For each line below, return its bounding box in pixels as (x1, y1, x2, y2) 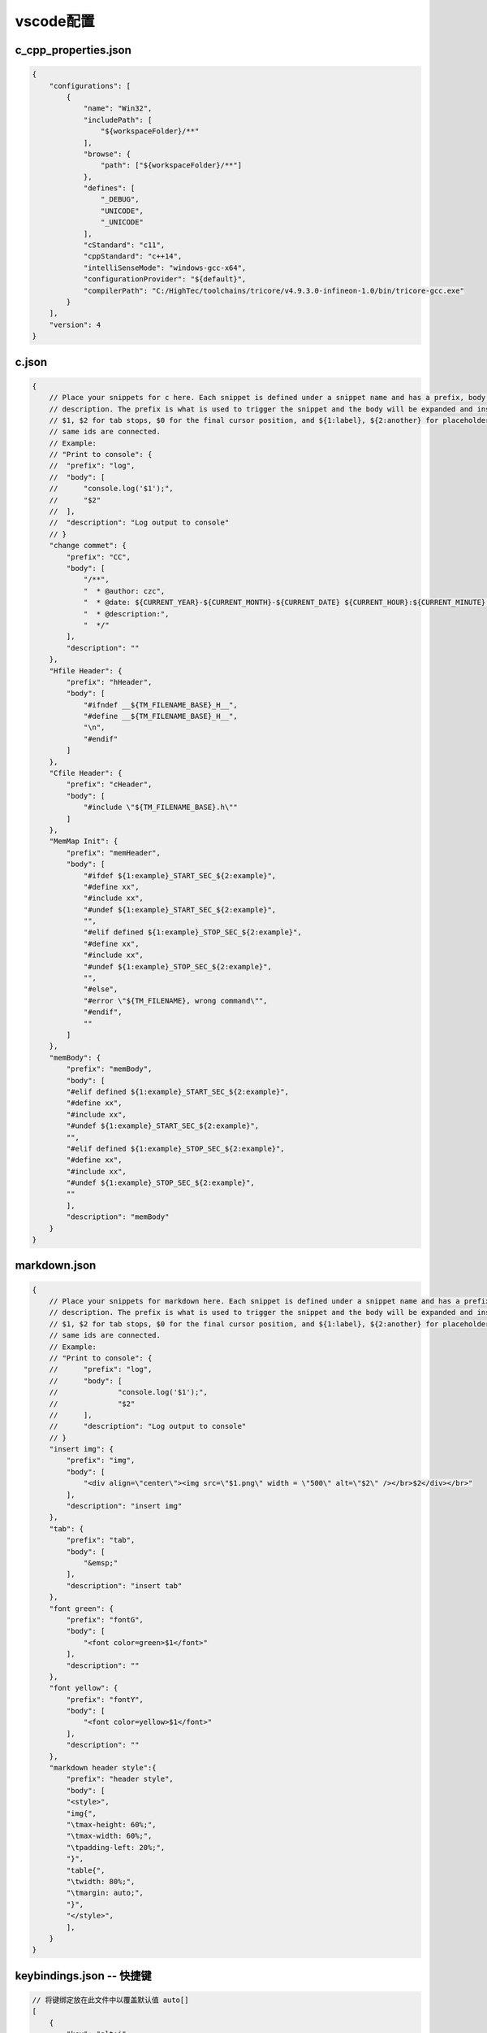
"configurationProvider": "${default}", (83, 275, 247, 284)
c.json (15, 355, 48, 369)
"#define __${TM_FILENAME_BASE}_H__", (83, 712, 239, 721)
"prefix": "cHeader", (66, 780, 153, 789)
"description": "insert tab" (66, 1581, 183, 1590)
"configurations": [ (49, 81, 131, 90)
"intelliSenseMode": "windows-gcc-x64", (83, 263, 247, 272)
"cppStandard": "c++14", (83, 252, 183, 261)
